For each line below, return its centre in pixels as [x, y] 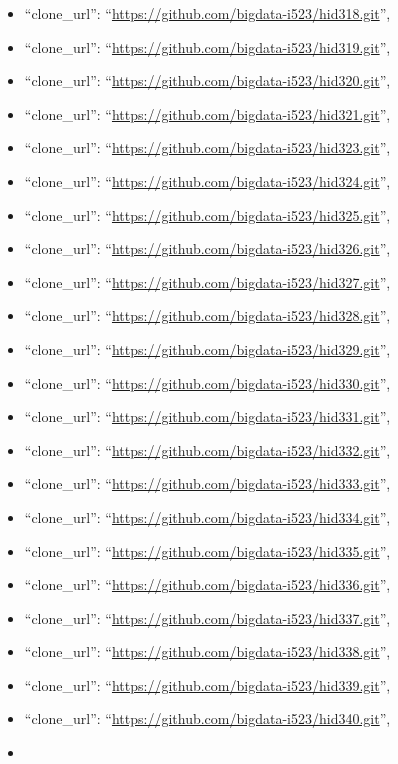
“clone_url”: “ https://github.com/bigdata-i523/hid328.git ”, [207, 315]
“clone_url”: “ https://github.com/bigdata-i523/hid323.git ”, [207, 147]
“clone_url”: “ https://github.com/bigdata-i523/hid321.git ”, [207, 113]
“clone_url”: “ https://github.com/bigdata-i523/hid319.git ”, [207, 46]
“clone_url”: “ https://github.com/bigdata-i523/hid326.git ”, [207, 248]
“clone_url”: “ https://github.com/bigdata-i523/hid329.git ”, [207, 348]
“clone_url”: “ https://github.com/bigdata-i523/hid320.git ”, [207, 80]
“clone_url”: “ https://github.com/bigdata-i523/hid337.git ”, [207, 617]
